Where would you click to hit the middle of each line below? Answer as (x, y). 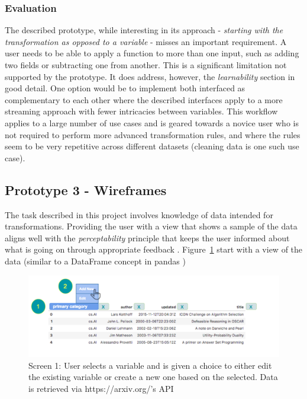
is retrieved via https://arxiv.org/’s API (101, 388)
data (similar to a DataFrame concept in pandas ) (95, 261)
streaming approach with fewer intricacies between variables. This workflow (141, 111)
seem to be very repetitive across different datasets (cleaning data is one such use (152, 146)
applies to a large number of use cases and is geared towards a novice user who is (152, 122)
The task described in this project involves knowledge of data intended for (139, 214)
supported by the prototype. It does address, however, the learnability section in (150, 76)
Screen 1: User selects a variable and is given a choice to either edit (150, 365)
